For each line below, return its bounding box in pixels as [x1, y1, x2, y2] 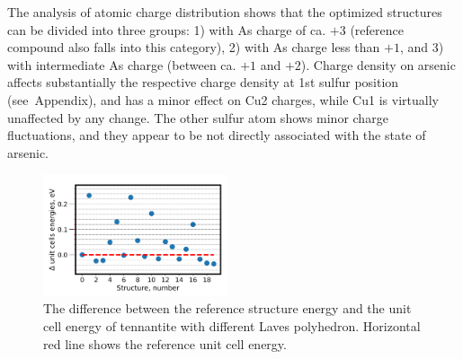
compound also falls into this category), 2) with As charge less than [7, 38, 380, 57]
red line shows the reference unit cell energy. [43, 334, 287, 353]
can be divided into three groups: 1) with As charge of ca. [7, 20, 326, 39]
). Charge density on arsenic [300, 55, 456, 74]
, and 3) [399, 38, 444, 57]
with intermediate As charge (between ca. [7, 55, 236, 74]
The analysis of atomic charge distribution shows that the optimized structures [7, 3, 442, 21]
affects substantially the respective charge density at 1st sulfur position [7, 73, 399, 92]
